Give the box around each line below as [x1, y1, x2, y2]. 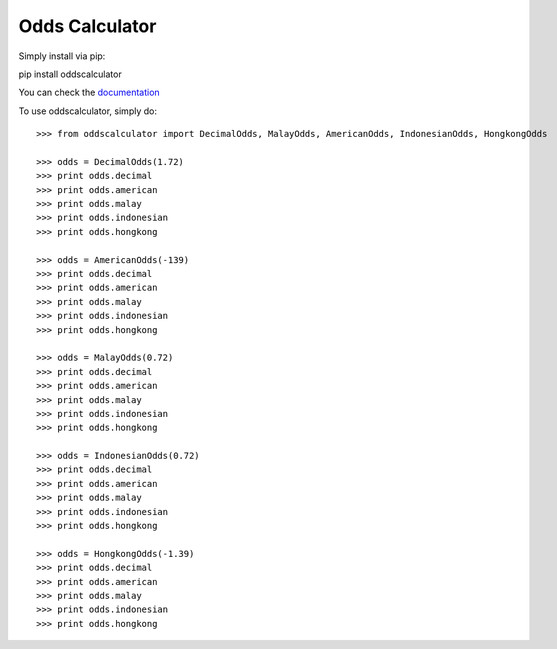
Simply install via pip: [18, 50, 106, 62]
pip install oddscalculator [18, 68, 122, 80]
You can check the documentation [18, 86, 160, 99]
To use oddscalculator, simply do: [18, 105, 157, 117]
